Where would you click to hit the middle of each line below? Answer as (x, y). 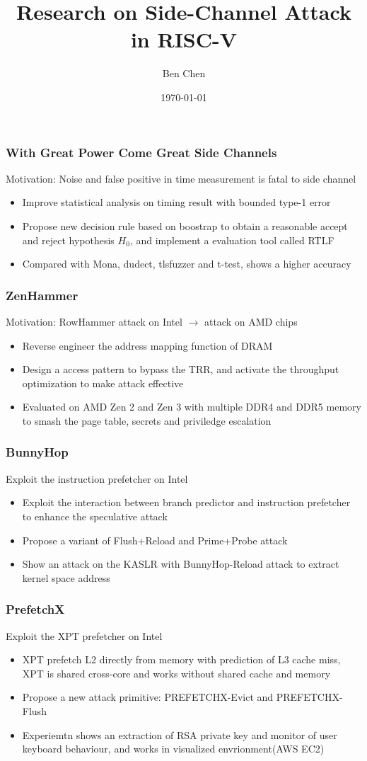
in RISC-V (184, 39)
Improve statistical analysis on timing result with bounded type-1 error (176, 202)
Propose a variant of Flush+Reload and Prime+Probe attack (155, 540)
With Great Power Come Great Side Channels (141, 152)
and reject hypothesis (68, 240)
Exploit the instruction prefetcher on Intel (97, 478)
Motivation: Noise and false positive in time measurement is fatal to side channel (181, 178)
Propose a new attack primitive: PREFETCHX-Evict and (148, 697)
